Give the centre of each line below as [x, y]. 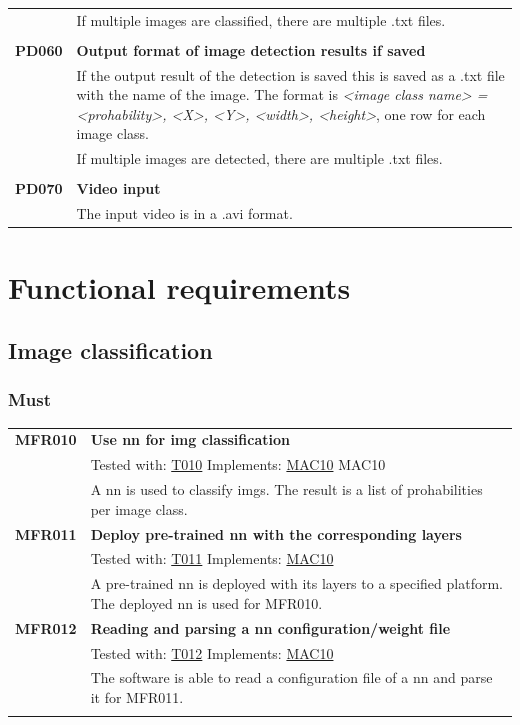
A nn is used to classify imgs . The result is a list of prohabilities [286, 489]
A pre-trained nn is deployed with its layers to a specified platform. [296, 583]
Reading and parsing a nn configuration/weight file [270, 627]
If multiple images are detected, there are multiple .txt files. [259, 158]
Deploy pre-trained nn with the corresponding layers [276, 533]
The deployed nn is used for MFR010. [206, 602]
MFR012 [46, 627]
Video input [118, 188]
